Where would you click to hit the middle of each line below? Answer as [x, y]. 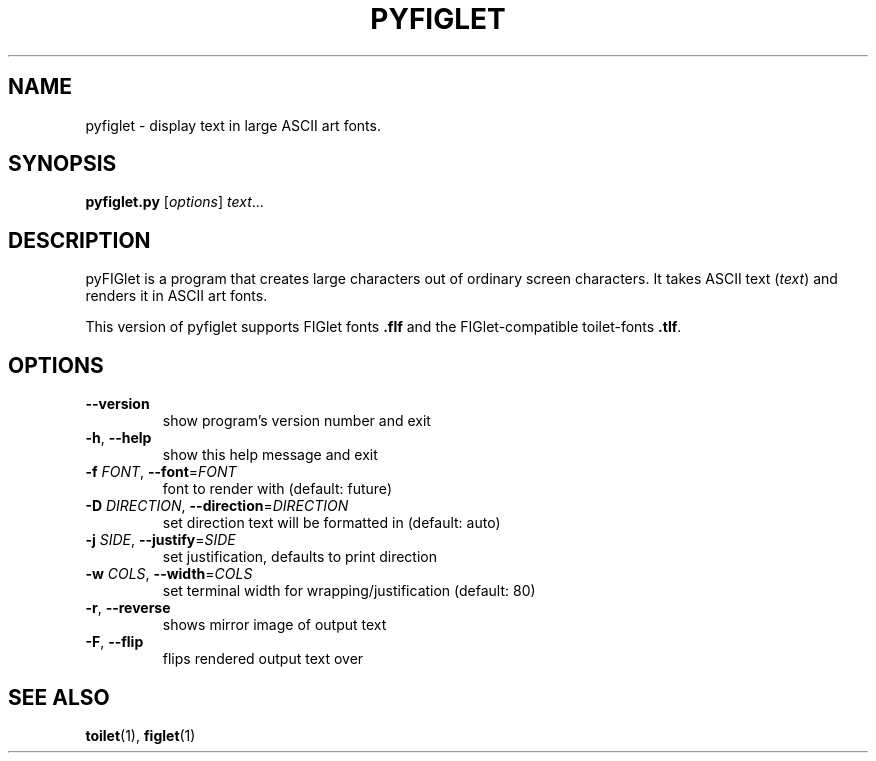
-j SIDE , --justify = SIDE [160, 540]
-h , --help [118, 438]
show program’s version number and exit [296, 421]
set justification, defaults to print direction [300, 557]
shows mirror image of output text [274, 625]
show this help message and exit [270, 455]
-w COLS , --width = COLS [169, 574]
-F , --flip [114, 642]
